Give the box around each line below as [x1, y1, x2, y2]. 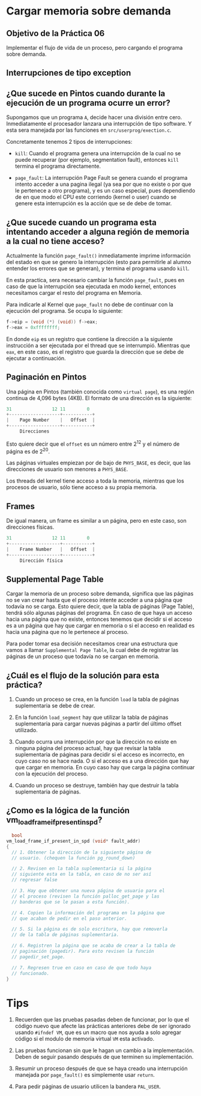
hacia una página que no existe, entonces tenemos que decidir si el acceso [6, 615, 193, 623]
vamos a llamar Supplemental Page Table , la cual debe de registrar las [6, 647, 179, 654]
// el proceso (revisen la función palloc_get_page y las [11, 893, 160, 899]
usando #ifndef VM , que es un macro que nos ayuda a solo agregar [14, 1029, 182, 1036]
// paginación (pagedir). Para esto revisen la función [11, 949, 154, 955]
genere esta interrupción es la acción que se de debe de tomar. [14, 200, 172, 207]
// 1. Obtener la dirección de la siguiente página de [11, 849, 152, 855]
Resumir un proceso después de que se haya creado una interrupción [14, 1065, 188, 1072]
